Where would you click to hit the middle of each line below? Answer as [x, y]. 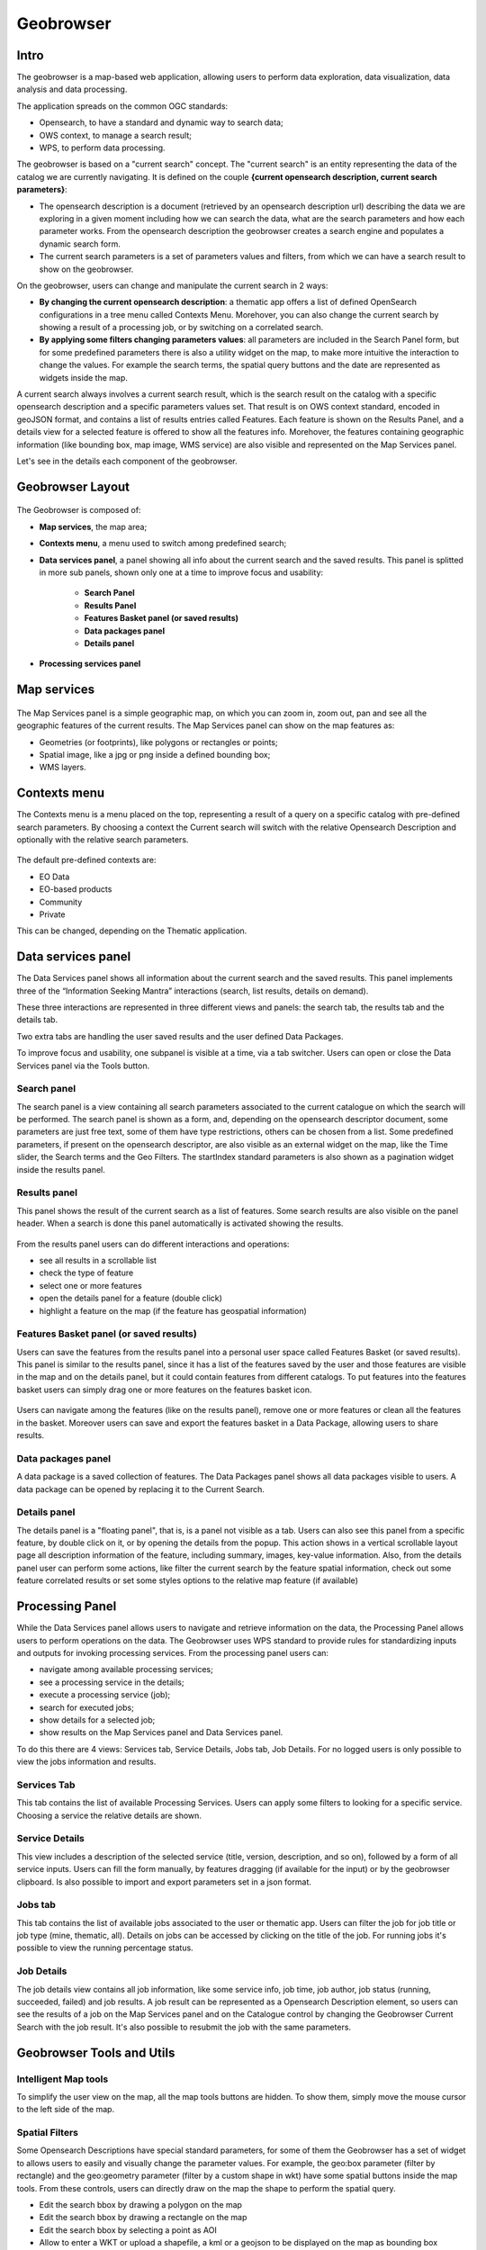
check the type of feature [86, 1273]
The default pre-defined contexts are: [86, 860]
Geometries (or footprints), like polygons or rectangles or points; [158, 742]
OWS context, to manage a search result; [116, 135]
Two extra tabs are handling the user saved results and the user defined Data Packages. [180, 1036]
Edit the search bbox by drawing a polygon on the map [141, 2205]
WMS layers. [63, 767]
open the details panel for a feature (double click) [130, 1298]
